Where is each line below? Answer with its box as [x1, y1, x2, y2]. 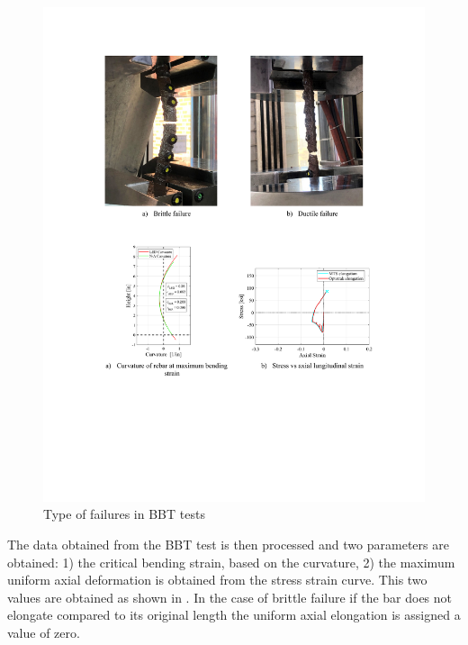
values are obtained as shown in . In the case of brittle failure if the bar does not [7, 587, 453, 606]
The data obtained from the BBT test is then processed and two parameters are [7, 535, 449, 554]
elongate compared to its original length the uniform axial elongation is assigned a [7, 605, 461, 624]
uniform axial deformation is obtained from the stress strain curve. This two [7, 570, 427, 589]
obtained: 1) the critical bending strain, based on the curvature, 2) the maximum [7, 552, 455, 571]
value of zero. [7, 623, 80, 642]
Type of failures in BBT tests [43, 504, 205, 523]
